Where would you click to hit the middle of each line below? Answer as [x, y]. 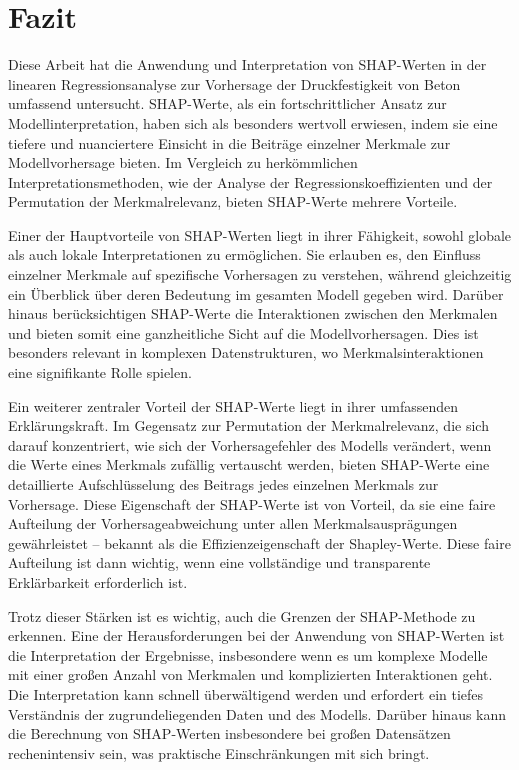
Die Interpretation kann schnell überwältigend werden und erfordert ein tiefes [246, 693]
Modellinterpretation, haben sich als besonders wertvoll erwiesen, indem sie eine [253, 122]
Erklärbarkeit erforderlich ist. [98, 581]
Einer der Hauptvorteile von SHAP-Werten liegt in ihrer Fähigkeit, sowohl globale [260, 234]
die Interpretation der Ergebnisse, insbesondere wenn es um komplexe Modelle [248, 654]
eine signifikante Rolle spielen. [100, 372]
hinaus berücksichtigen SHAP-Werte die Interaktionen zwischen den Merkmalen [253, 313]
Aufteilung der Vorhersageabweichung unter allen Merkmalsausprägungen [233, 523]
